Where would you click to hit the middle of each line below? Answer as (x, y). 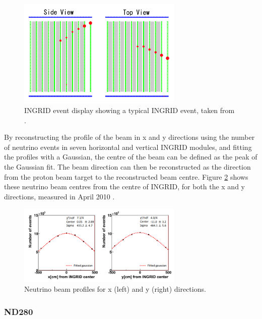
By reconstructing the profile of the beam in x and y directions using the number (129, 137)
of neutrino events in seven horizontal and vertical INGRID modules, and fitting (128, 147)
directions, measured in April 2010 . (59, 196)
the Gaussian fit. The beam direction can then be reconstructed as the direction (127, 167)
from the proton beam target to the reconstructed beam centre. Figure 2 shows (126, 176)
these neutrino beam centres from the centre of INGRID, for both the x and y (124, 187)
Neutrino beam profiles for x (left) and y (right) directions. (115, 289)
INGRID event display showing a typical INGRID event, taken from (129, 110)
